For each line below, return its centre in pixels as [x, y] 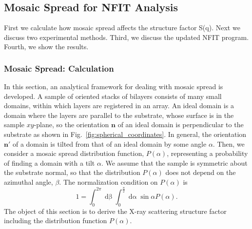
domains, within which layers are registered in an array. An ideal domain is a [119, 105]
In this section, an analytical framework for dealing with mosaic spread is [114, 86]
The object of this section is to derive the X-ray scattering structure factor [115, 211]
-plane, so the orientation [71, 124]
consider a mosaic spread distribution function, [74, 153]
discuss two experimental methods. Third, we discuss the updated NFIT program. [126, 37]
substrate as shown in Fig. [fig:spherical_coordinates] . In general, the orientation [125, 134]
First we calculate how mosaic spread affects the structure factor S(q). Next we [122, 27]
